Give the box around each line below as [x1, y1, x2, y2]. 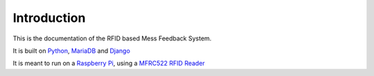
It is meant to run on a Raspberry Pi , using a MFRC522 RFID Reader [12, 59, 206, 68]
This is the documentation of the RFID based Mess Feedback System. [12, 34, 212, 42]
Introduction [12, 10, 86, 25]
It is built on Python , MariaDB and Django [12, 47, 131, 55]
